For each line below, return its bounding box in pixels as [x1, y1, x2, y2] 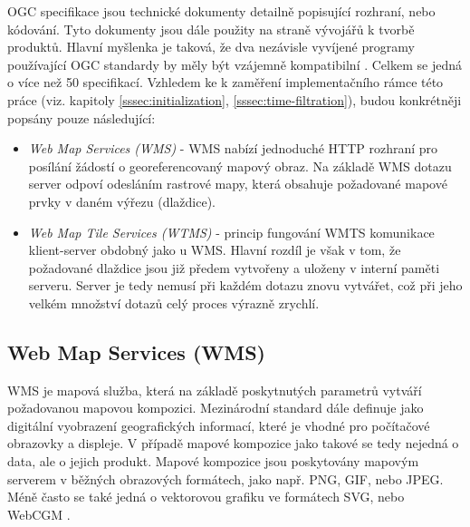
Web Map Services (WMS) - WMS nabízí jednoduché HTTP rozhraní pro [28, 139, 438, 158]
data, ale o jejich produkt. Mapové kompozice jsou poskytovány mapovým [7, 452, 419, 471]
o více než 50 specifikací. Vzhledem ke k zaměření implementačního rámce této [7, 73, 444, 92]
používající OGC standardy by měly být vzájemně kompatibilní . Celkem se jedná [7, 54, 462, 73]
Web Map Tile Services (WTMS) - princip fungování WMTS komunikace [28, 222, 435, 241]
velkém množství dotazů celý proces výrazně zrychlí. [28, 293, 320, 312]
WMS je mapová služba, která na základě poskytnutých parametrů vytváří [7, 380, 422, 399]
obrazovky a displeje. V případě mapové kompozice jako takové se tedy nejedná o [7, 434, 459, 453]
